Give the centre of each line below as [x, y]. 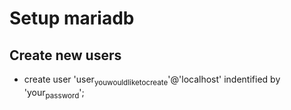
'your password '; [54, 93]
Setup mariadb [72, 18]
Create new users [65, 55]
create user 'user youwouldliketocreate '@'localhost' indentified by [152, 80]
